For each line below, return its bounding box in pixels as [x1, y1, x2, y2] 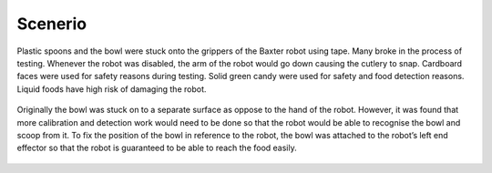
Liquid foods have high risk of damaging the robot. [16, 83, 207, 95]
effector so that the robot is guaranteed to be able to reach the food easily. [16, 142, 298, 154]
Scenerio [16, 14, 87, 34]
